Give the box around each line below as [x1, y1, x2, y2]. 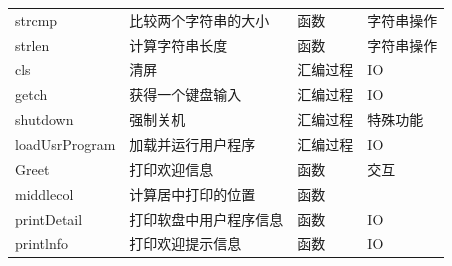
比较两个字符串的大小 [129, 9, 270, 30]
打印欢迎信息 [129, 158, 214, 179]
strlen [15, 34, 50, 55]
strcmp [15, 9, 58, 30]
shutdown [15, 109, 74, 130]
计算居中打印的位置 [129, 183, 256, 204]
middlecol [15, 183, 74, 204]
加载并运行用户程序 [129, 133, 256, 154]
